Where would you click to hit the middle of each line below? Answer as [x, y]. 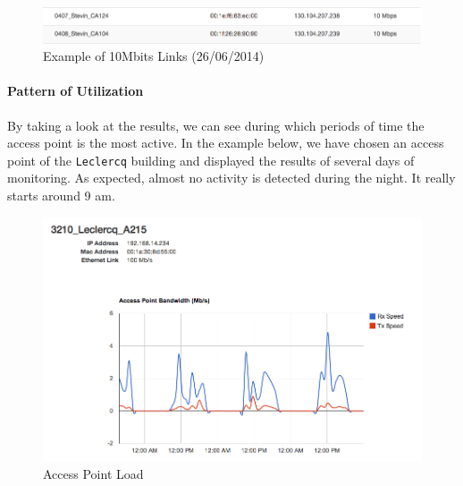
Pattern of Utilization [76, 91]
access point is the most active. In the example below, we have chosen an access [226, 143]
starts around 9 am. [61, 195]
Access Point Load [93, 473]
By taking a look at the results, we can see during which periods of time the [216, 125]
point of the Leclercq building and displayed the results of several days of [211, 160]
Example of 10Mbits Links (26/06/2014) [154, 56]
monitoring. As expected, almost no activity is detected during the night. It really [231, 178]
